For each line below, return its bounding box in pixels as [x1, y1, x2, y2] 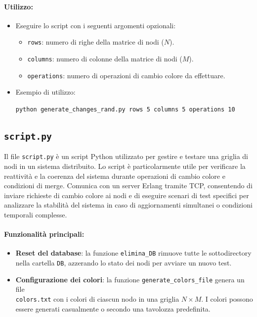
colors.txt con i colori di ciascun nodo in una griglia [15, 293, 179, 304]
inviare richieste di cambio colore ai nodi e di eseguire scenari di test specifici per [4, 190, 249, 200]
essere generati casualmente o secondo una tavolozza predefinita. [15, 303, 211, 314]
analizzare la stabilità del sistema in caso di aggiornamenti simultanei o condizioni [4, 200, 253, 210]
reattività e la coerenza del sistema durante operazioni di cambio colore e [4, 170, 225, 181]
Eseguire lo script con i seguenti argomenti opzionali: [15, 20, 176, 30]
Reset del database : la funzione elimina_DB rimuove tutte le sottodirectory [15, 248, 252, 258]
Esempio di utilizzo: [15, 87, 76, 97]
